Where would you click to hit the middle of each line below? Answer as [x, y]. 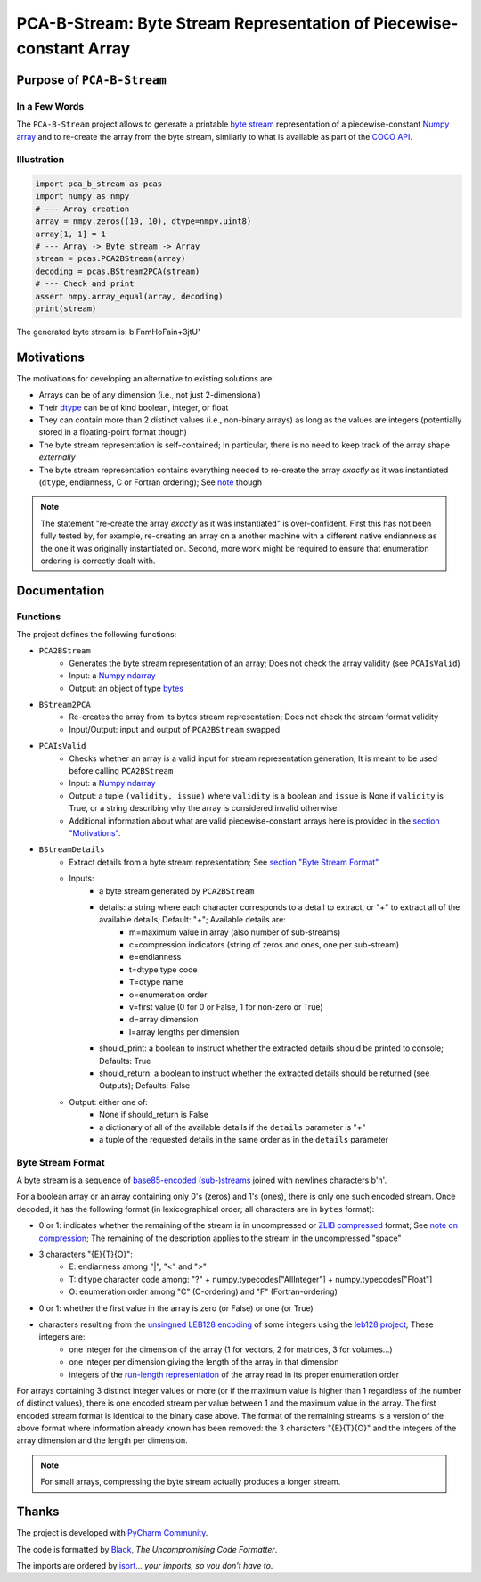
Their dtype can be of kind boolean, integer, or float [134, 407]
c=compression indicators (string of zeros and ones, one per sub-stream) [265, 945]
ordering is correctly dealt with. [98, 561]
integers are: [62, 1337]
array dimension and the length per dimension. [102, 1440]
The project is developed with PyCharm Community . [112, 1533]
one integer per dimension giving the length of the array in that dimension [204, 1362]
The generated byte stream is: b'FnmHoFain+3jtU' [108, 332]
